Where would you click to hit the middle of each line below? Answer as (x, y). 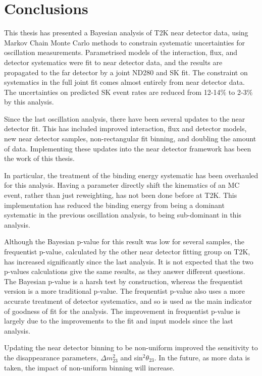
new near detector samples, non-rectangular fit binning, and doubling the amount (130, 139)
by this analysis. (29, 102)
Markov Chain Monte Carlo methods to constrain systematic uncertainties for (124, 42)
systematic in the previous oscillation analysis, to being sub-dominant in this (123, 215)
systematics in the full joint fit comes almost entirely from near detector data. (124, 82)
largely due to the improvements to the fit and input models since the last (119, 321)
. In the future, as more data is (202, 357)
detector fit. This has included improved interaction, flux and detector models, (125, 128)
